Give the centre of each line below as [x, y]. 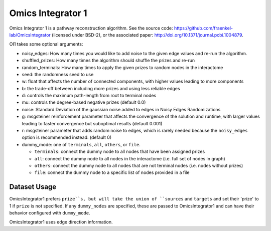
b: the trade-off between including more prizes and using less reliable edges [101, 88]
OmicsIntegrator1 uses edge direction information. [61, 222]
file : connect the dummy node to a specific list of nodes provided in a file [112, 172]
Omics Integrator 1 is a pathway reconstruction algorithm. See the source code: [91, 28]
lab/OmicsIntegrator [30, 35]
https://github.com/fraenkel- [204, 28]
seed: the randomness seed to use [58, 74]
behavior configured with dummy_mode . [50, 213]
